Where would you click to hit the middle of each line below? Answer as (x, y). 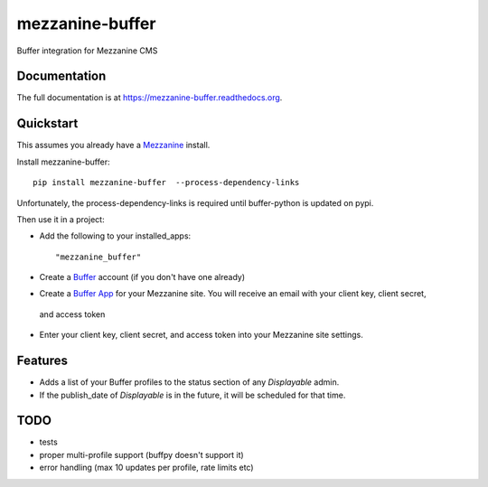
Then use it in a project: (61, 219)
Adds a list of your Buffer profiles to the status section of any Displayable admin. (189, 382)
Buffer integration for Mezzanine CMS (87, 51)
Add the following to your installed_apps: (115, 236)
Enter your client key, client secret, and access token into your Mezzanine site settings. (201, 335)
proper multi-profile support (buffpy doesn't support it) (141, 454)
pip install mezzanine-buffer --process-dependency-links (166, 183)
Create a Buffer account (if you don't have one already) (142, 277)
